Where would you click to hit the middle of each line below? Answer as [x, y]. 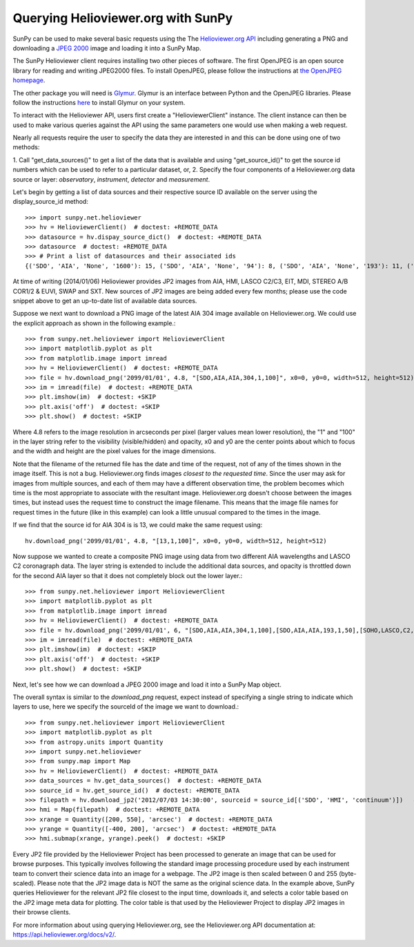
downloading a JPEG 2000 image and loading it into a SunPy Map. [107, 48]
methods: [26, 147]
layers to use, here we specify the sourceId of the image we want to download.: [126, 707]
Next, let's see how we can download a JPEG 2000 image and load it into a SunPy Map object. [147, 685]
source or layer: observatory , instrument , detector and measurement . [111, 179]
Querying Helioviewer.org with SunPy [123, 18]
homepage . [29, 80]
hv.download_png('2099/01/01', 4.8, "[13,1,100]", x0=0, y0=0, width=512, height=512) [176, 541]
